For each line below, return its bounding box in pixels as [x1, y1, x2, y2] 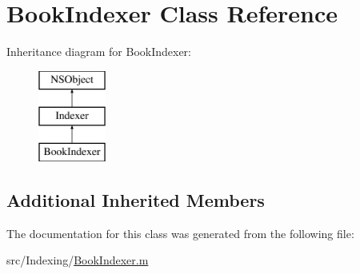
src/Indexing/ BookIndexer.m [6, 252, 149, 268]
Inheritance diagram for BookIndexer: [6, 43, 191, 60]
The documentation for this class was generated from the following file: [6, 224, 354, 241]
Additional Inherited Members [6, 188, 265, 212]
